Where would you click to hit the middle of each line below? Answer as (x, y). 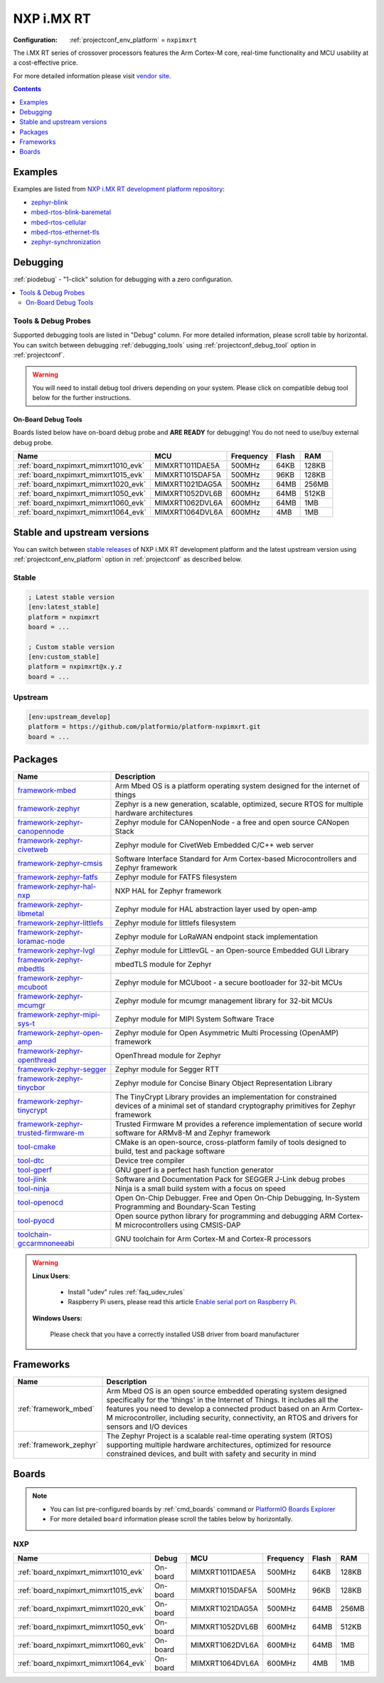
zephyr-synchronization (66, 242)
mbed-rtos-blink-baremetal (71, 212)
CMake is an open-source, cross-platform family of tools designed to (230, 1143)
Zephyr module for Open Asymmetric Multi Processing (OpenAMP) (227, 1033)
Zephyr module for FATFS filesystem (176, 877)
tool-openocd (40, 1202)
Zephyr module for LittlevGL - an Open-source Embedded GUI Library (232, 950)
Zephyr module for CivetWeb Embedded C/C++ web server (214, 845)
